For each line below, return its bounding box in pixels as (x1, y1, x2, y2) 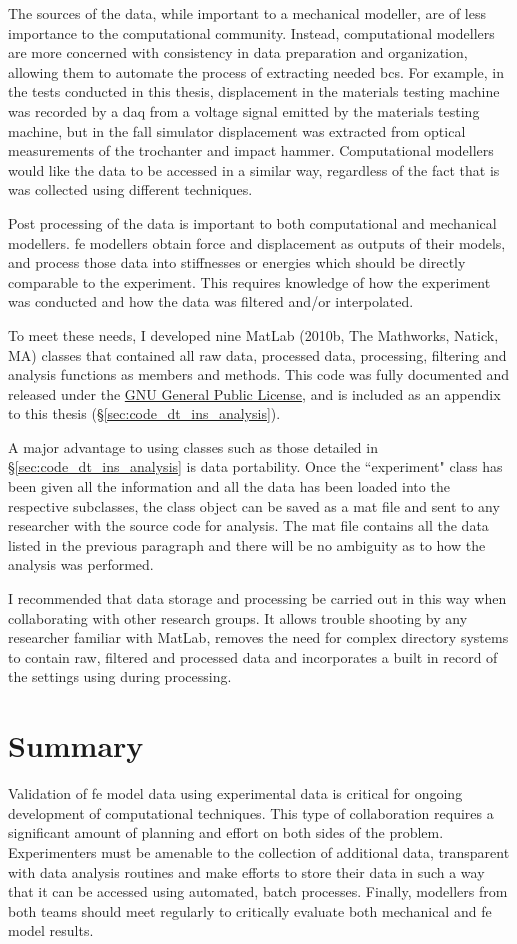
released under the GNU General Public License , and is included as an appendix (8, 383, 501, 404)
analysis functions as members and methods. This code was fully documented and (8, 364, 510, 385)
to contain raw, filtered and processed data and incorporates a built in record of (8, 646, 498, 667)
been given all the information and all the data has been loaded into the (8, 476, 450, 497)
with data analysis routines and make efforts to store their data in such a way (8, 861, 485, 882)
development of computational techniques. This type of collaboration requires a (8, 802, 494, 823)
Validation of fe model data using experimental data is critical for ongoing (8, 783, 463, 804)
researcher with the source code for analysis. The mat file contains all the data (8, 515, 489, 536)
